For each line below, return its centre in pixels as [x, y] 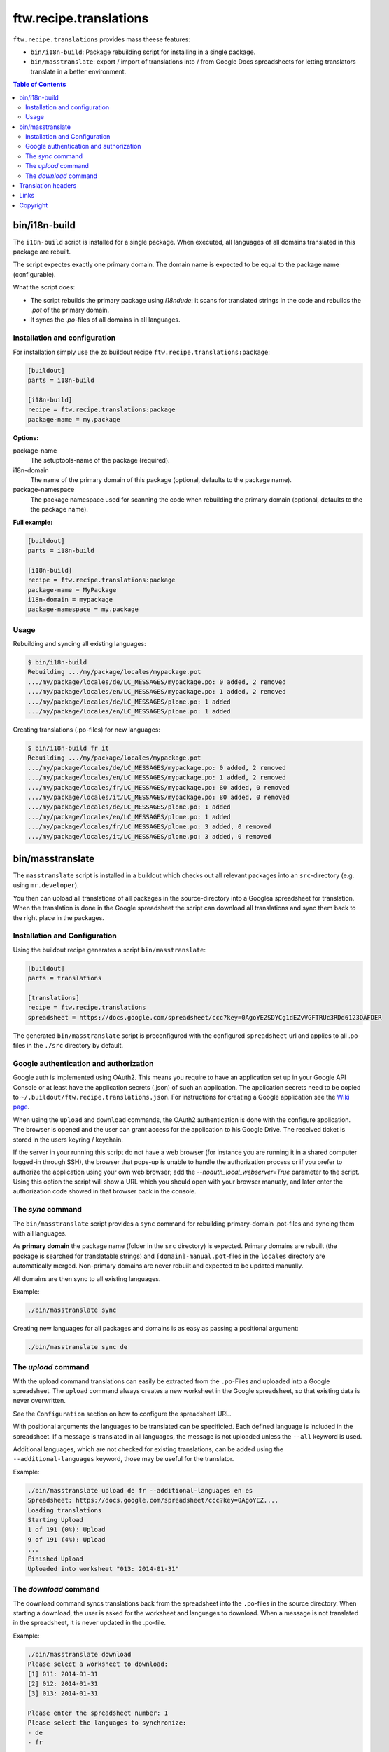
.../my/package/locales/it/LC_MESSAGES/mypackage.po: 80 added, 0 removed [159, 797]
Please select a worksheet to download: [98, 1664]
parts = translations [65, 978]
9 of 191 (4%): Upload [66, 1539]
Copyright [34, 205]
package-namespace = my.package [83, 609]
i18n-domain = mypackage [70, 600]
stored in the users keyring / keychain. [68, 1140]
